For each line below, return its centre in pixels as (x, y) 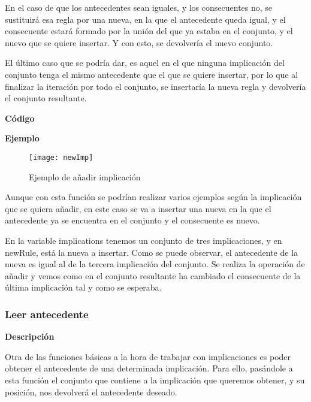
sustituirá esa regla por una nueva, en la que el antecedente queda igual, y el (145, 19)
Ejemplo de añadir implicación (85, 176)
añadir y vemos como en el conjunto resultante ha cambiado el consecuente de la (153, 275)
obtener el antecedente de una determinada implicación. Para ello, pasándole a (149, 368)
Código (20, 118)
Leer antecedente (47, 314)
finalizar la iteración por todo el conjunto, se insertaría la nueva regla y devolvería (155, 86)
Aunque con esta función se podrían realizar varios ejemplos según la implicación (153, 197)
